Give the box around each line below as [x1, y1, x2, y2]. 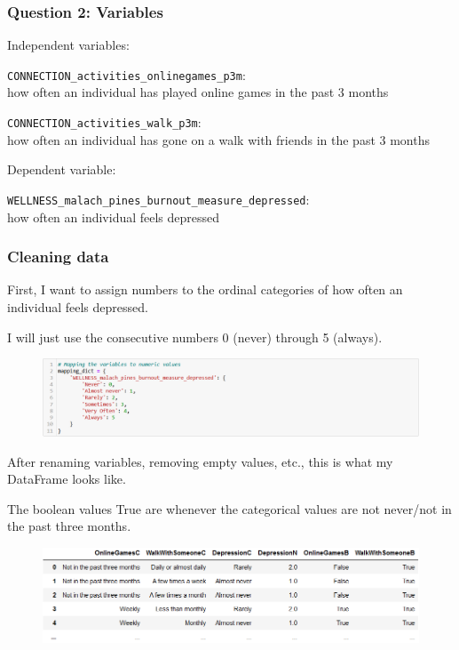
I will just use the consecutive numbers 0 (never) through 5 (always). [7, 327, 383, 346]
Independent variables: [7, 36, 130, 54]
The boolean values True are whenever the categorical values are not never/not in [7, 499, 452, 518]
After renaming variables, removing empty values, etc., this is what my [7, 452, 393, 470]
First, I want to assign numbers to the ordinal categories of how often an [7, 280, 403, 299]
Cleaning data [7, 245, 109, 268]
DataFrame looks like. [7, 469, 126, 488]
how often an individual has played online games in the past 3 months [7, 83, 389, 101]
